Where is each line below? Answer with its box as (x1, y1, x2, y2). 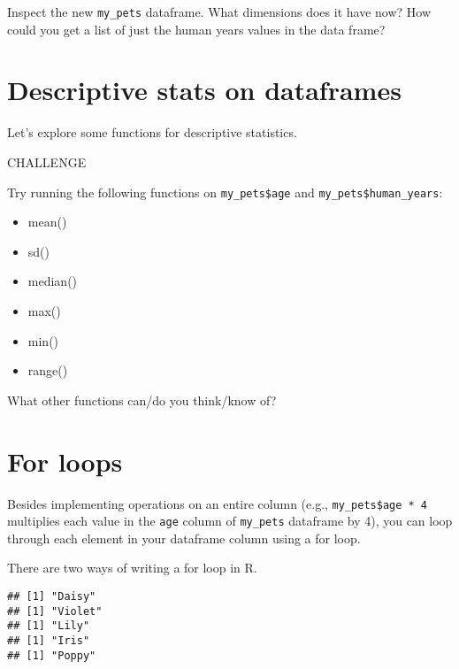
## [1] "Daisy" (7, 590, 96, 603)
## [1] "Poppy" (7, 649, 96, 662)
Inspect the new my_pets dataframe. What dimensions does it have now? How (7, 3, 431, 20)
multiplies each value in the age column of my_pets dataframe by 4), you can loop (7, 511, 453, 530)
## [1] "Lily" (7, 619, 90, 633)
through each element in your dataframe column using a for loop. (7, 528, 361, 547)
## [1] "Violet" (7, 604, 103, 618)
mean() (27, 212, 67, 231)
